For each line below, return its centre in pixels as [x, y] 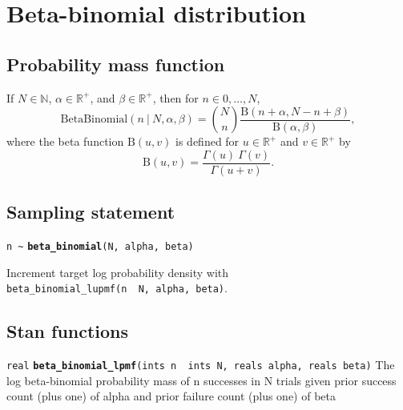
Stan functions [68, 331]
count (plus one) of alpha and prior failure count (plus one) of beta [171, 396]
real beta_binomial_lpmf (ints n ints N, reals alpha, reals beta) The [201, 365]
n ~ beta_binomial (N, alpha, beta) [100, 247]
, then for [175, 97]
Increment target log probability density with [118, 272]
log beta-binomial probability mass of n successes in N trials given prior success [201, 380]
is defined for [208, 141]
